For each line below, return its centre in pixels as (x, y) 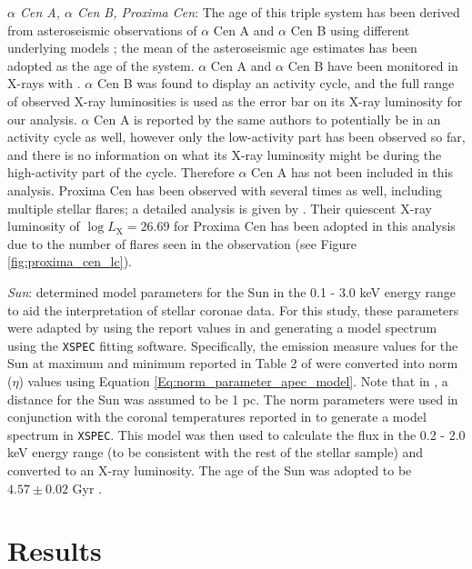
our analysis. (42, 119)
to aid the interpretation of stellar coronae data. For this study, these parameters (233, 309)
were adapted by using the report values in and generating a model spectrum (222, 328)
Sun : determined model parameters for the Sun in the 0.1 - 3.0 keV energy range (231, 291)
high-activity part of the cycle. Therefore (121, 172)
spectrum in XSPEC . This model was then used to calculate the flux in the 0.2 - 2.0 (236, 434)
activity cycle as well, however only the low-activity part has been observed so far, (236, 137)
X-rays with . (44, 83)
